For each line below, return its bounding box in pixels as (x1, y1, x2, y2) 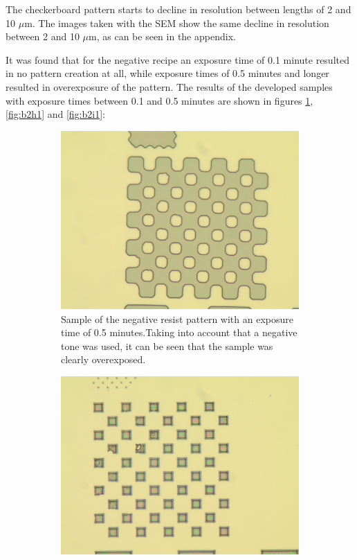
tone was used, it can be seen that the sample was (61, 338, 273, 353)
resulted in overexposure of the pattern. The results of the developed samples (6, 79, 333, 94)
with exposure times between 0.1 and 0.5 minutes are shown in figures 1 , (6, 93, 313, 107)
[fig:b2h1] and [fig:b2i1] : (6, 107, 105, 121)
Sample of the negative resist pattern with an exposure (61, 311, 293, 326)
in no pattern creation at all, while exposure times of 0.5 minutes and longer (6, 66, 329, 80)
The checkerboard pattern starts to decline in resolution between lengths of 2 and (6, 2, 351, 16)
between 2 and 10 (6, 29, 80, 44)
